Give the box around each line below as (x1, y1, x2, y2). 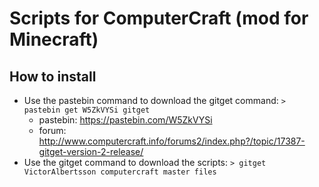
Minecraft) (9, 28, 99, 51)
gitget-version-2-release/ (38, 146, 144, 157)
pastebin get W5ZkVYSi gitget (23, 105, 151, 115)
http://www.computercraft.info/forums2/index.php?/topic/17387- (38, 135, 306, 147)
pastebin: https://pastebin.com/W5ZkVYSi (38, 114, 213, 126)
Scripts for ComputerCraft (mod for (9, 7, 309, 30)
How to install (9, 68, 97, 85)
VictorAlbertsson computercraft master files (23, 167, 217, 177)
